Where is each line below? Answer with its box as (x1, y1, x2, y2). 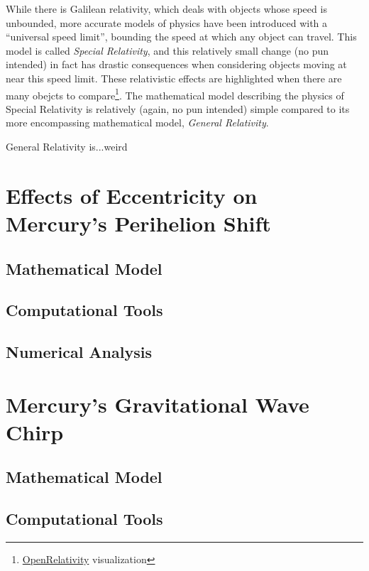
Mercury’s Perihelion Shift (6, 208, 271, 237)
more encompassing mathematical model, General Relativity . (6, 115, 269, 130)
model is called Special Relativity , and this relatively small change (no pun (6, 43, 329, 58)
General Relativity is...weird (6, 139, 128, 153)
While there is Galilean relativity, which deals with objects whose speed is (6, 1, 327, 16)
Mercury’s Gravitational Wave (6, 389, 309, 418)
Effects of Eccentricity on (6, 180, 258, 210)
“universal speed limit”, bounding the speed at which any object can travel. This (6, 29, 357, 44)
